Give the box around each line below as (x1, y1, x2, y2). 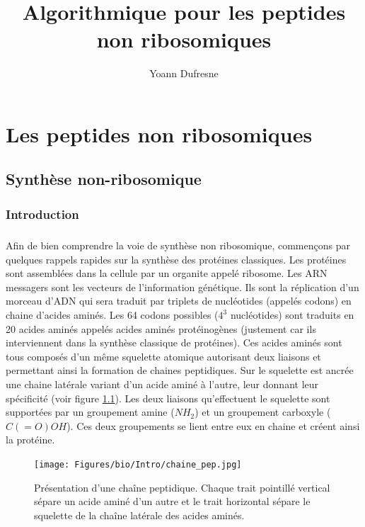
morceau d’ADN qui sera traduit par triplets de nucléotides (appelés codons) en (6, 293, 352, 308)
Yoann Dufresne (149, 66, 219, 81)
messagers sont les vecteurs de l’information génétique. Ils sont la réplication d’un (6, 279, 359, 294)
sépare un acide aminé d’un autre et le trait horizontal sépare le (34, 494, 311, 509)
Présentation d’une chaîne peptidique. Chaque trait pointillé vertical (34, 480, 330, 494)
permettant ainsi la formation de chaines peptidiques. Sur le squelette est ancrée (6, 363, 354, 378)
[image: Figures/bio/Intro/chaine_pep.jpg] (34, 460, 242, 470)
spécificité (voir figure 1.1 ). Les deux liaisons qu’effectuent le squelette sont (6, 390, 330, 405)
